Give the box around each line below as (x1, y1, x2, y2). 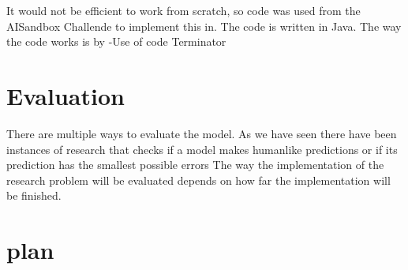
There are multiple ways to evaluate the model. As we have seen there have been (6, 125, 397, 141)
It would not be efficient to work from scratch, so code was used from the (6, 2, 361, 18)
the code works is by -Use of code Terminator (6, 33, 226, 50)
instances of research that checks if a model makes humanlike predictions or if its (6, 141, 398, 157)
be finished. (6, 187, 62, 204)
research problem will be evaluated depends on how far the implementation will (6, 171, 391, 188)
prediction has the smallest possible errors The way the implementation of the (6, 156, 384, 173)
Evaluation (6, 79, 125, 111)
